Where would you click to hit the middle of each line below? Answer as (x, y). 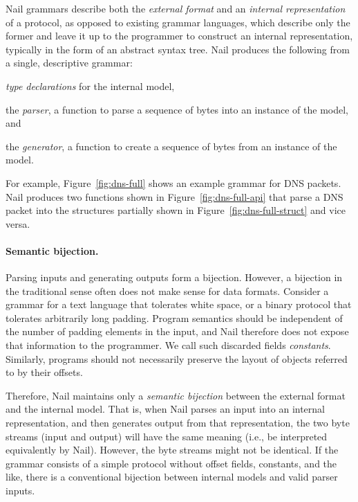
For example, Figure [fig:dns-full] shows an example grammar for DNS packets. (173, 182)
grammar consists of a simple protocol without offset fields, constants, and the (171, 463)
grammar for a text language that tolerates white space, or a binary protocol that (179, 304)
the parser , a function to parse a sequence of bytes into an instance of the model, (177, 109)
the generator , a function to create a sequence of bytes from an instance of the (171, 146)
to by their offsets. (44, 372)
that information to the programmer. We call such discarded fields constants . (168, 345)
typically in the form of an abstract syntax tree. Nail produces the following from (178, 49)
